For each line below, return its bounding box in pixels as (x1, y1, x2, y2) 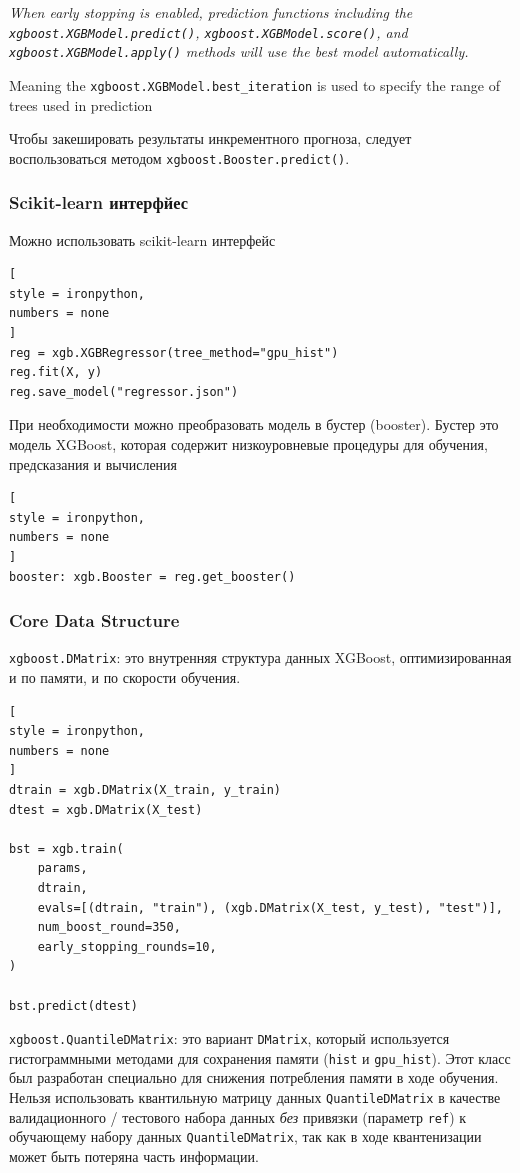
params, (37, 861, 88, 876)
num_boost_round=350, (37, 920, 181, 935)
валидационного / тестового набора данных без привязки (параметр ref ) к (9, 1106, 467, 1127)
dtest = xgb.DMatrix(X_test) (9, 802, 203, 817)
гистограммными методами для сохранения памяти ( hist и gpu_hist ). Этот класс (9, 1047, 511, 1068)
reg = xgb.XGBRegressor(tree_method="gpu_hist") (9, 345, 339, 360)
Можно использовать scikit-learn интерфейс (9, 229, 276, 250)
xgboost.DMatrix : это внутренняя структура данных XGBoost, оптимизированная (9, 647, 512, 668)
